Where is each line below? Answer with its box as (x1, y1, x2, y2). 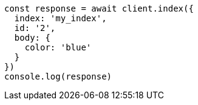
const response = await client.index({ (4, 4, 194, 13)
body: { (14, 33, 50, 42)
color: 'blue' (24, 42, 92, 52)
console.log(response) (4, 72, 112, 81)
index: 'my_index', (14, 13, 107, 23)
